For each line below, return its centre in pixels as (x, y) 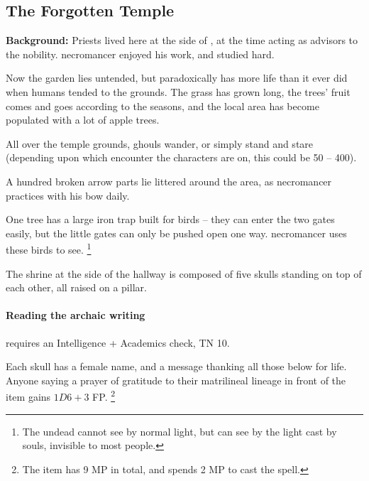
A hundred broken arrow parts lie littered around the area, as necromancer (169, 181)
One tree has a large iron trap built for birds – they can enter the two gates (170, 219)
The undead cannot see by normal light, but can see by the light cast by (180, 431)
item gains (28, 396)
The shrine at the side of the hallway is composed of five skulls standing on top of (184, 273)
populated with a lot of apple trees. (83, 120)
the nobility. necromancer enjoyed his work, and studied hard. (140, 54)
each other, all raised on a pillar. (76, 287)
